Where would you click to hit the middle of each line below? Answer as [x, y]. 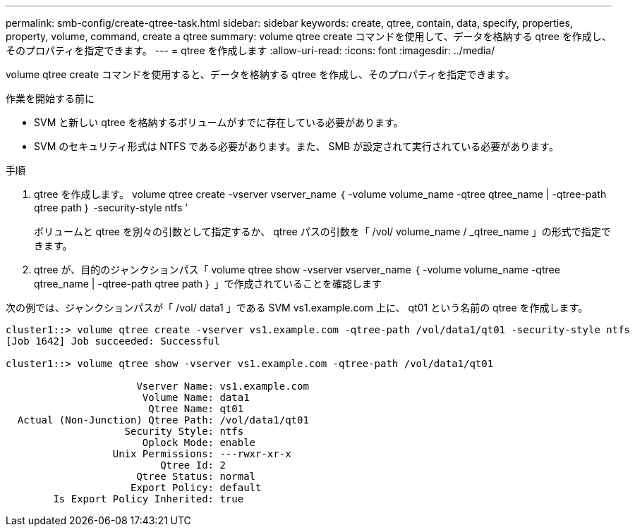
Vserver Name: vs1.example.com [223, 386]
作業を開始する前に [50, 98]
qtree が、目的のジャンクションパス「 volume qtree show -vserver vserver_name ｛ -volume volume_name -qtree [297, 270]
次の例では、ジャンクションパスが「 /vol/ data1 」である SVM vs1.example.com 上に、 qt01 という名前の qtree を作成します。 [297, 308]
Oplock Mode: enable [199, 443]
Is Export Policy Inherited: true [149, 499]
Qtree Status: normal [196, 476]
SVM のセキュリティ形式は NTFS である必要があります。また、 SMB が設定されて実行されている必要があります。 [296, 146]
